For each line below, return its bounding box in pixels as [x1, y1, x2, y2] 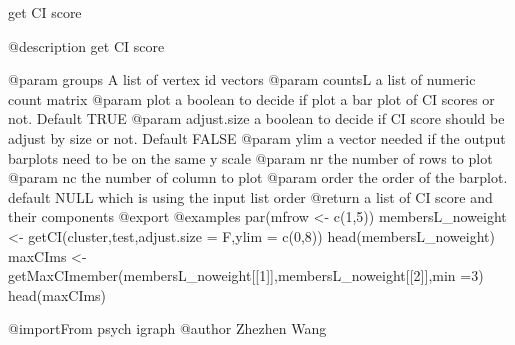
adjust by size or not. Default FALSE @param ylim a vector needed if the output [8, 127, 506, 148]
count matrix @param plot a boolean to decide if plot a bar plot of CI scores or [8, 88, 495, 109]
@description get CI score [8, 35, 165, 56]
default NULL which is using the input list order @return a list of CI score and [8, 186, 493, 207]
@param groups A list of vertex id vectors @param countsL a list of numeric [8, 69, 476, 90]
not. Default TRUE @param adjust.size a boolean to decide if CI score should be [8, 108, 505, 129]
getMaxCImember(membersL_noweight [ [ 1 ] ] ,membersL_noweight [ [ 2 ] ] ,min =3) [8, 265, 484, 286]
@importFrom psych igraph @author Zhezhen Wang [8, 318, 327, 339]
